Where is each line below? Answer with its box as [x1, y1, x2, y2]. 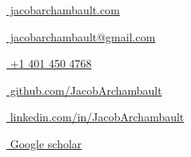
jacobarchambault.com [10, 2, 120, 18]
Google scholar [10, 135, 82, 151]
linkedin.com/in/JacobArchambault [10, 108, 185, 125]
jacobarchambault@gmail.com [10, 28, 156, 45]
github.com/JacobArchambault [10, 81, 162, 98]
